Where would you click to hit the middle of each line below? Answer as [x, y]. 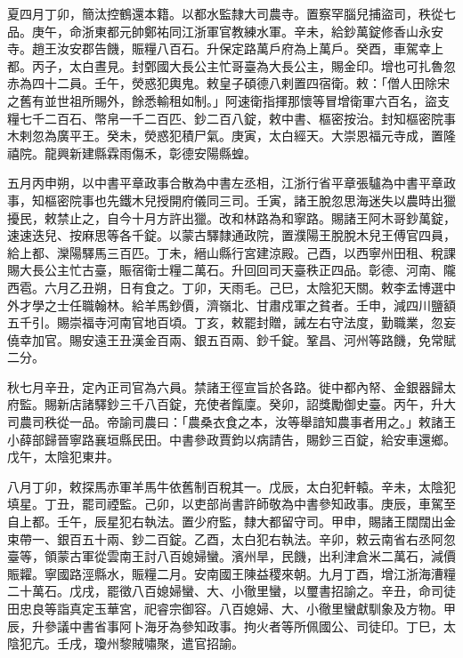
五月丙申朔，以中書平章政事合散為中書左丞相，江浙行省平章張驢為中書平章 [225, 183]
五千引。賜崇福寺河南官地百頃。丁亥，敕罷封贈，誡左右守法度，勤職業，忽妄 [231, 322]
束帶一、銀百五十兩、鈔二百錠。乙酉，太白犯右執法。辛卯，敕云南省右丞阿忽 [231, 538]
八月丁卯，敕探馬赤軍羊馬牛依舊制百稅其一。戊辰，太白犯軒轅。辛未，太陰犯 [231, 486]
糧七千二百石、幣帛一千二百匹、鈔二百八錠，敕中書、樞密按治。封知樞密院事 [231, 118]
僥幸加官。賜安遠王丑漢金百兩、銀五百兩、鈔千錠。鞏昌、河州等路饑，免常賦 [231, 339]
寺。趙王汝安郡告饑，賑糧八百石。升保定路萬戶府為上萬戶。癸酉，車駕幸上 [225, 48]
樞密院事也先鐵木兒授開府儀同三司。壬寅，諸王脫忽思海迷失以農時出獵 [250, 200]
